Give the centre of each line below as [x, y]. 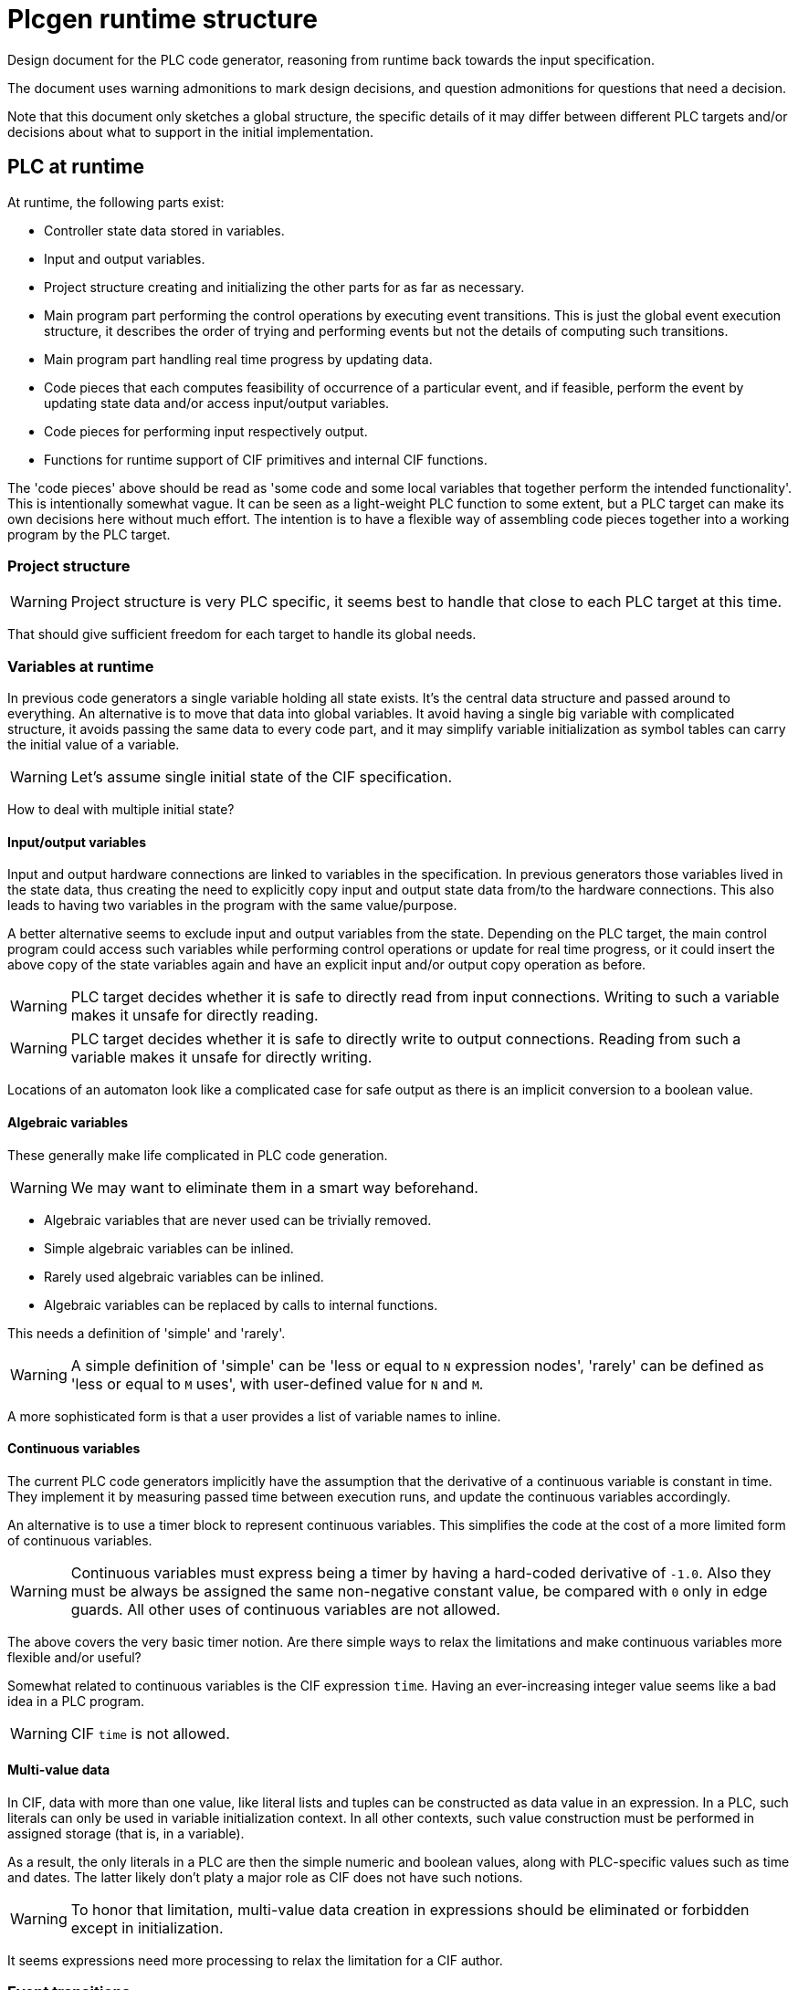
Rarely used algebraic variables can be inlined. [184, 1276]
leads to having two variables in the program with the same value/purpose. [232, 906]
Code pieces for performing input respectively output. [206, 431]
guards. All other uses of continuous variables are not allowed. [285, 1609]
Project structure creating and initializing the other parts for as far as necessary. [284, 287]
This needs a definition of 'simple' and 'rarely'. [147, 1333]
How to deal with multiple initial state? [121, 810]
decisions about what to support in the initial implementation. [191, 131]
